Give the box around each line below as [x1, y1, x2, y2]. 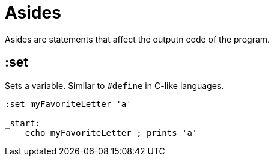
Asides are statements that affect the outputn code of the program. [5, 34, 270, 44]
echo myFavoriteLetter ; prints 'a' [25, 127, 198, 138]
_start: [5, 118, 41, 128]
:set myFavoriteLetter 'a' [5, 99, 132, 109]
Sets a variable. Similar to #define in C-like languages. [5, 80, 224, 91]
